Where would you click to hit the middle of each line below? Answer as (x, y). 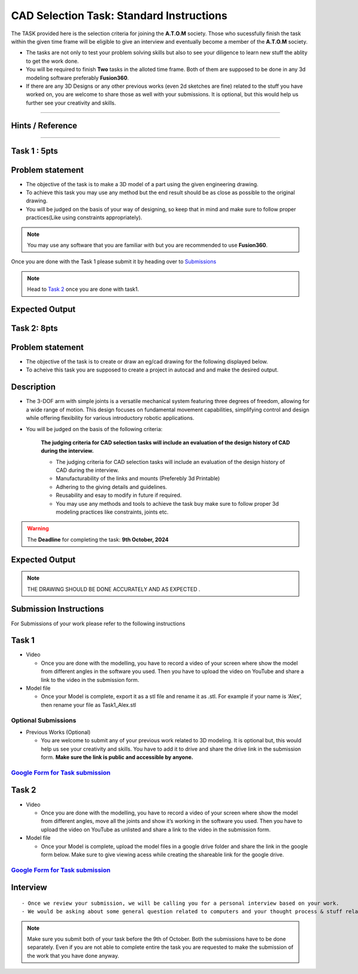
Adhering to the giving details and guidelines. (111, 487)
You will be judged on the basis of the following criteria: (94, 429)
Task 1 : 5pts (35, 151)
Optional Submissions (44, 720)
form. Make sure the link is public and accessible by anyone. (117, 757)
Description (33, 387)
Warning (38, 529)
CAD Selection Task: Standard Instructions (119, 16)
